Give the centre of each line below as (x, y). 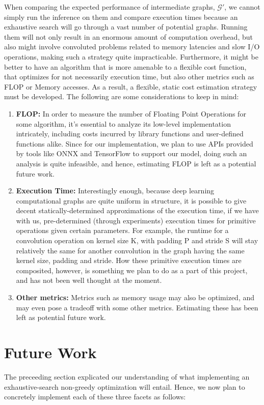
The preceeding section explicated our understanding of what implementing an (127, 376)
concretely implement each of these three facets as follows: (95, 397)
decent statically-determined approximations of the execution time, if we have (137, 210)
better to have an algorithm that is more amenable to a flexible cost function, (125, 66)
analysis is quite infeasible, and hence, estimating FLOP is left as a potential (136, 163)
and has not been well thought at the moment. (89, 280)
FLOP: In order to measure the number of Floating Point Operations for (131, 113)
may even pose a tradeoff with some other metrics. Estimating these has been (137, 307)
